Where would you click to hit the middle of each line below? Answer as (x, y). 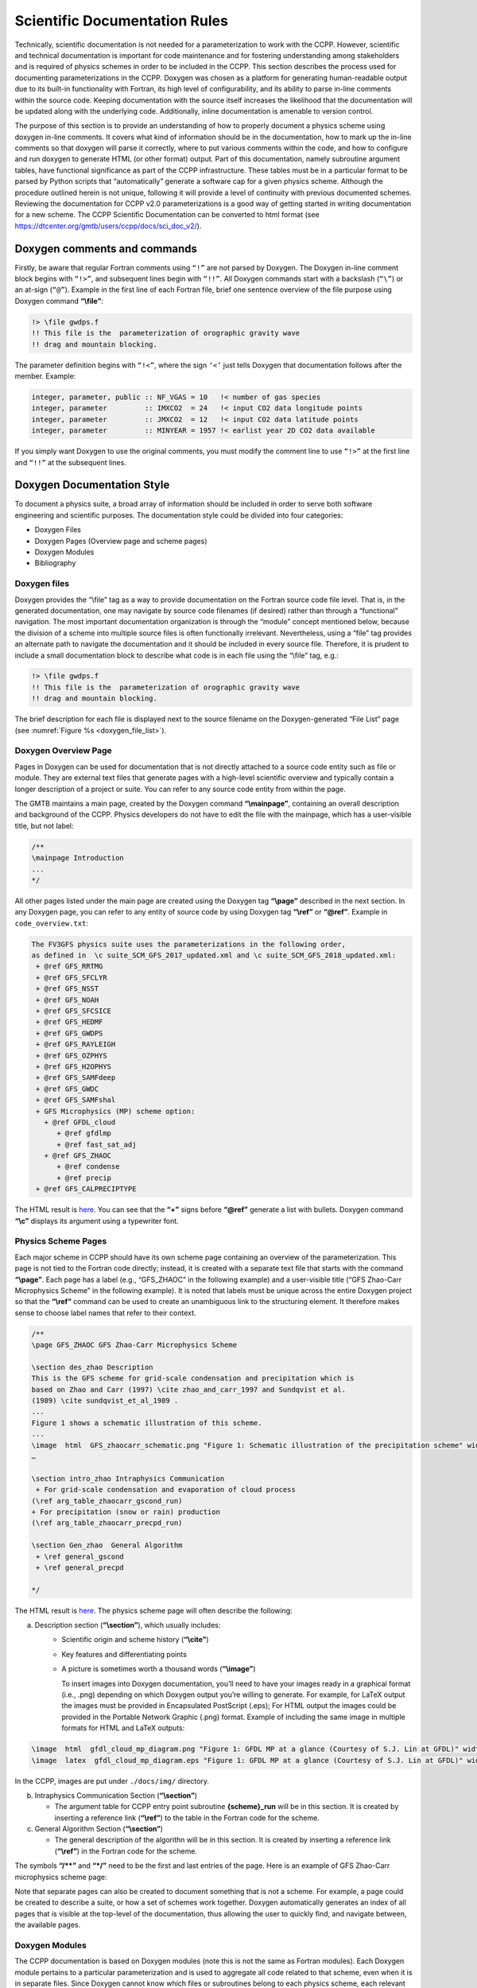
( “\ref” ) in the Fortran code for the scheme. (126, 1851)
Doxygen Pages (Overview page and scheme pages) (121, 541)
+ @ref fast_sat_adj (97, 1144)
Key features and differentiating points (124, 1654)
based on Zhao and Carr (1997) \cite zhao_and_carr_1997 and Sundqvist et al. (188, 1389)
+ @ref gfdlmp (84, 1134)
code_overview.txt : (52, 923)
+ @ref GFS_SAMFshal (76, 1100)
